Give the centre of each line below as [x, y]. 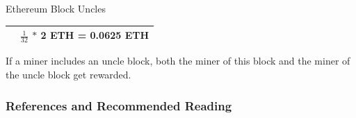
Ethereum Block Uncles [56, 8]
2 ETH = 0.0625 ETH [95, 35]
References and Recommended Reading [119, 105]
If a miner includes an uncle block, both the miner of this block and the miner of [178, 61]
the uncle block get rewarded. [68, 75]
